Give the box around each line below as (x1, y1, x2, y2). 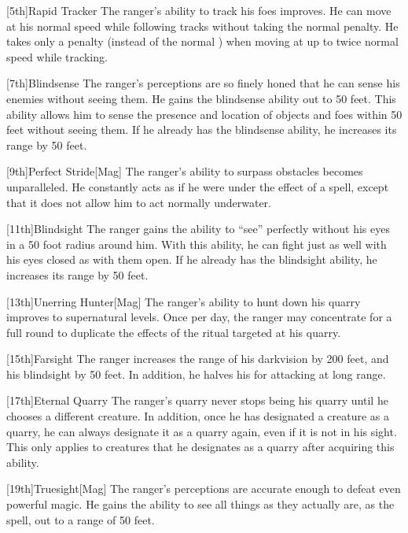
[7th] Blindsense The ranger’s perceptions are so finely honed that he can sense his (6, 75, 400, 91)
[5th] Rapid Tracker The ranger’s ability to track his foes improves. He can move (6, 2, 391, 18)
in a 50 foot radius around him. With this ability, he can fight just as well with (6, 235, 387, 252)
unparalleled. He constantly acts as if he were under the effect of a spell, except (6, 178, 389, 194)
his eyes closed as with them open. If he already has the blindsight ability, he (6, 251, 377, 268)
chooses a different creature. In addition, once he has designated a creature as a (6, 408, 390, 424)
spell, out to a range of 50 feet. (6, 511, 155, 527)
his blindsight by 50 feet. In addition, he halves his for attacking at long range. (6, 365, 386, 382)
